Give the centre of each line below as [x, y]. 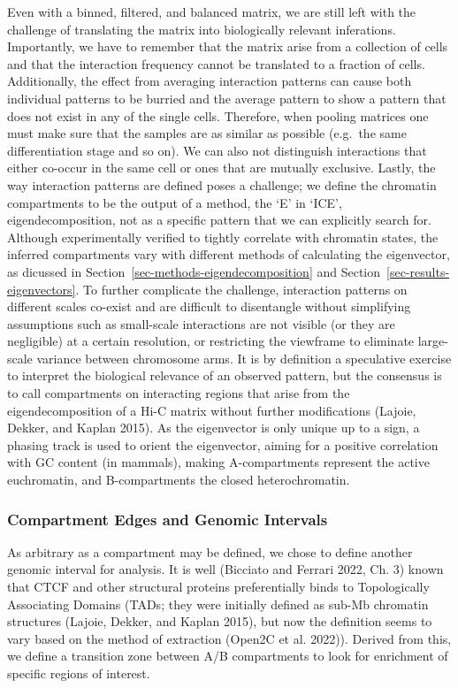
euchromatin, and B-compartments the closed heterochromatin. [179, 480]
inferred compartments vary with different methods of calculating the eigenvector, [229, 254]
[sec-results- [418, 271]
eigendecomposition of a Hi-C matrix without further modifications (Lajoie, [212, 410]
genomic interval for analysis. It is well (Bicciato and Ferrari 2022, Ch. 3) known [225, 569]
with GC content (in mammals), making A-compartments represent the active [218, 462]
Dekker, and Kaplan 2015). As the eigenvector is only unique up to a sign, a [214, 428]
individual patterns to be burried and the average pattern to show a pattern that [227, 98]
